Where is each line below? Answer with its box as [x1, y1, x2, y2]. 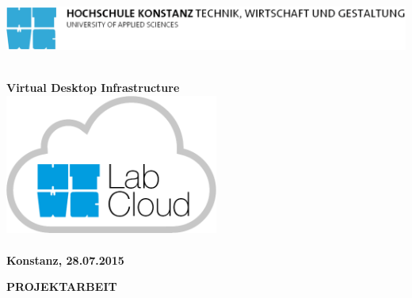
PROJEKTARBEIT [6, 278, 117, 295]
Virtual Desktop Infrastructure [6, 79, 180, 96]
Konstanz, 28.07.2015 [6, 251, 124, 268]
